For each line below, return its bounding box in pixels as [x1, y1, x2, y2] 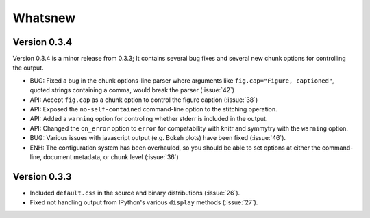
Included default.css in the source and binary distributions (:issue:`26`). [29, 189, 241, 197]
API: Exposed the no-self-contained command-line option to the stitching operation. [29, 105, 277, 113]
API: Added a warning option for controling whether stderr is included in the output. [29, 115, 268, 123]
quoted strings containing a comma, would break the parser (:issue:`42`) [29, 86, 235, 94]
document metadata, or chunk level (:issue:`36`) [43, 152, 180, 161]
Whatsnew [12, 10, 76, 25]
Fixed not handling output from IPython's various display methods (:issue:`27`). [29, 198, 258, 206]
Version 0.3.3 [12, 171, 72, 182]
